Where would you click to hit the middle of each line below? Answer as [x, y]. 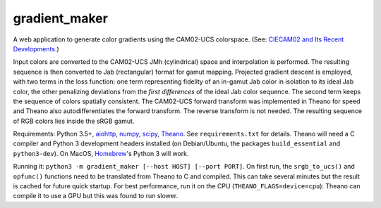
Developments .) [36, 48]
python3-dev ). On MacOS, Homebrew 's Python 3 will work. [101, 153]
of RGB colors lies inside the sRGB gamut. [74, 121]
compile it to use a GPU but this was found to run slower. [96, 196]
